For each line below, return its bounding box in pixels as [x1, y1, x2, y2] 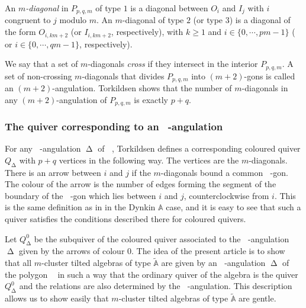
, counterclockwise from [183, 189, 269, 201]
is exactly [134, 93, 168, 105]
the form [5, 25, 36, 38]
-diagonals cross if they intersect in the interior [88, 57, 258, 70]
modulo [59, 14, 87, 26]
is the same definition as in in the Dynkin [5, 201, 156, 213]
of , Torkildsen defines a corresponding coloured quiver [98, 142, 301, 155]
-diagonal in [25, 2, 69, 14]
